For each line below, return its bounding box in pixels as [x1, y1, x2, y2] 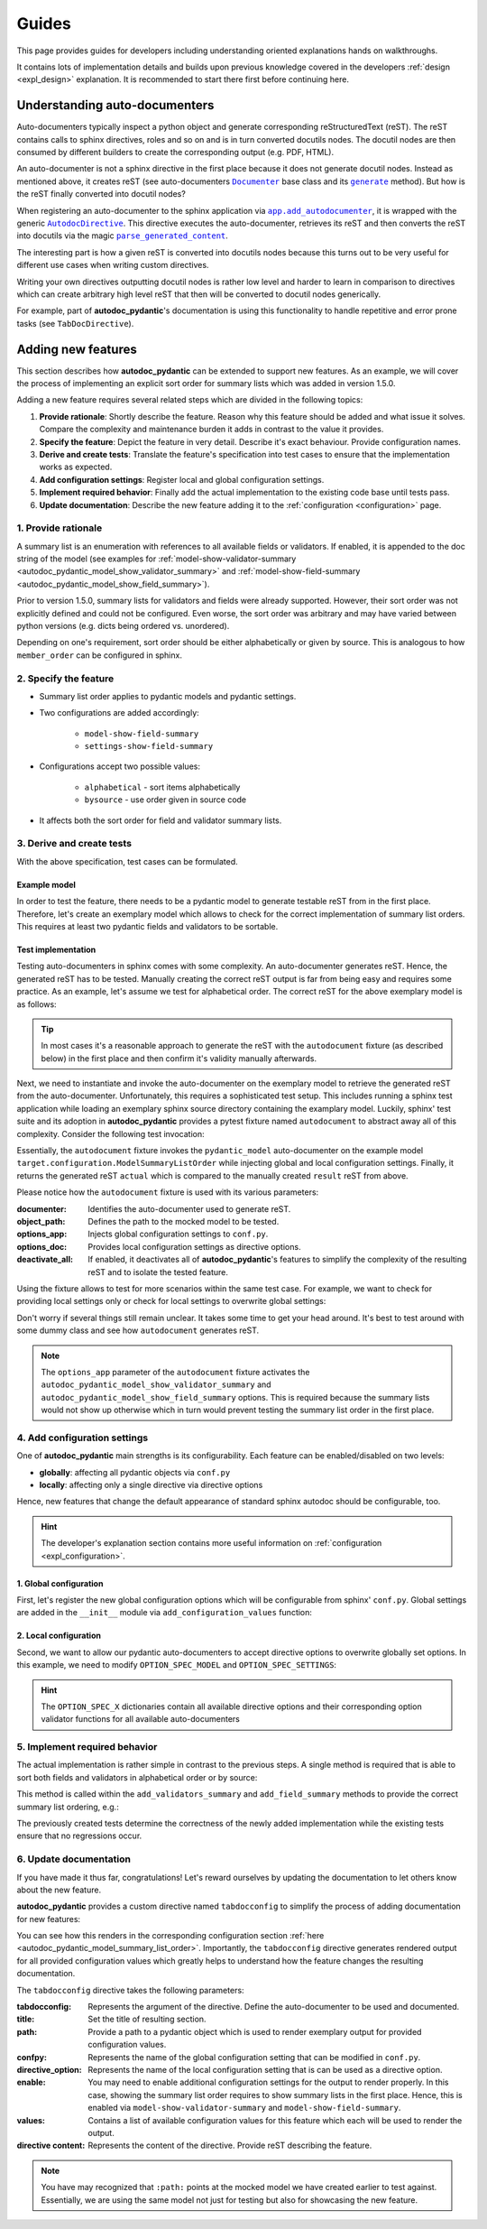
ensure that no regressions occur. [16, 1830, 142, 1841]
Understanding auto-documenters [16, 97, 215, 113]
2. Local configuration [16, 1630, 101, 1642]
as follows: [16, 998, 58, 1010]
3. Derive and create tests [16, 837, 133, 850]
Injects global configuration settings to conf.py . [87, 1228, 269, 1240]
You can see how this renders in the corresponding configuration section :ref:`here [16, 1930, 325, 1941]
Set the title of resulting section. [87, 2013, 207, 2025]
